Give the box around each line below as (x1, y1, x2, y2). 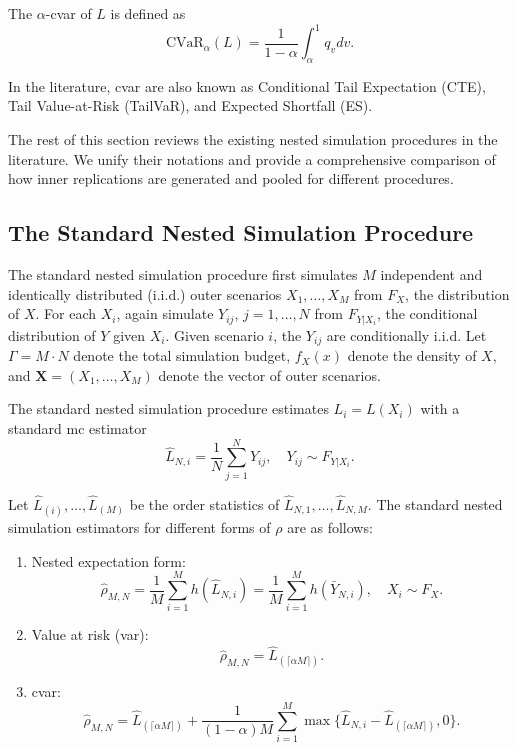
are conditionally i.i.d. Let (326, 324, 487, 345)
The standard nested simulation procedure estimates (8, 398, 329, 419)
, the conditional (376, 303, 478, 324)
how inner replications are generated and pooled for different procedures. (8, 168, 454, 189)
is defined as (110, 3, 186, 23)
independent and (380, 264, 483, 285)
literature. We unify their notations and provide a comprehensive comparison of (8, 148, 496, 169)
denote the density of (347, 345, 477, 366)
